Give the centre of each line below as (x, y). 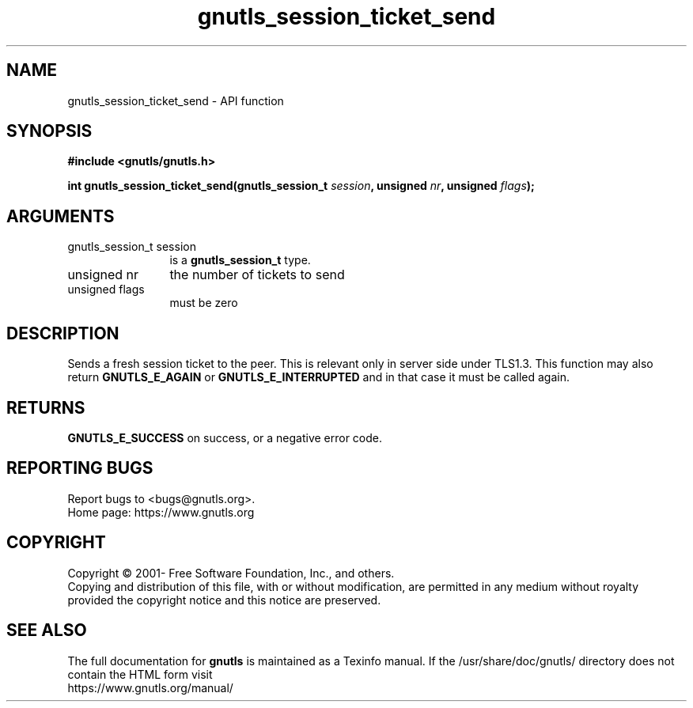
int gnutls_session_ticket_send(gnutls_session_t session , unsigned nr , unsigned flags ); (301, 186)
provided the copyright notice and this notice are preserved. (224, 600)
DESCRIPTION (63, 333)
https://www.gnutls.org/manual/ (150, 687)
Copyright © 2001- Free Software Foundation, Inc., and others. (231, 573)
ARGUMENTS (61, 216)
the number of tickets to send (257, 275)
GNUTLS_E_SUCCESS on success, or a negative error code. (225, 437)
